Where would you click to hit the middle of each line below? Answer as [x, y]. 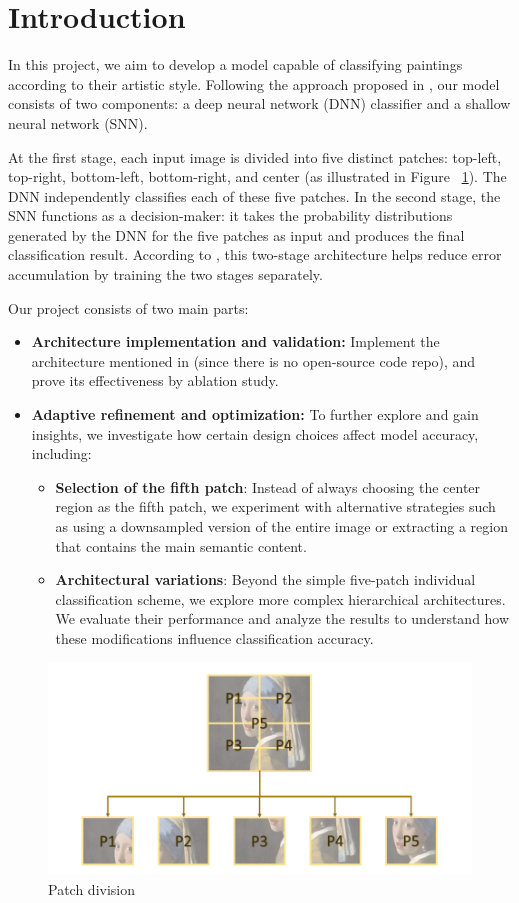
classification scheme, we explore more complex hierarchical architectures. [280, 598]
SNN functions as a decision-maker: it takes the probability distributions [230, 215]
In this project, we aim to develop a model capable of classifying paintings [235, 64]
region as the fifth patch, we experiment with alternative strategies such [275, 506]
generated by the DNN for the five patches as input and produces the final [236, 234]
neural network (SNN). [78, 122]
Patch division [92, 888]
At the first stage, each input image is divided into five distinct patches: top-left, [255, 156]
